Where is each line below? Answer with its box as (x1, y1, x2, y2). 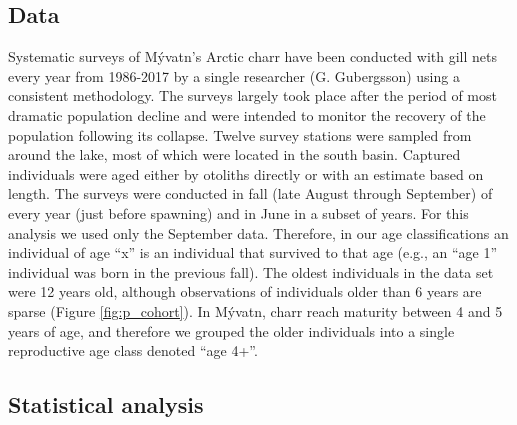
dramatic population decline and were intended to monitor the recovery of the (8, 104, 486, 125)
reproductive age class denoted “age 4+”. (8, 340, 258, 361)
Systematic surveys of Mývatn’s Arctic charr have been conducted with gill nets (8, 46, 497, 67)
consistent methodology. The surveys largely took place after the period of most (8, 85, 497, 106)
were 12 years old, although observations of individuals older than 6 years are (8, 281, 482, 302)
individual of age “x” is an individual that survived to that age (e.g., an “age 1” (8, 242, 498, 263)
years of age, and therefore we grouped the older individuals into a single (8, 320, 455, 341)
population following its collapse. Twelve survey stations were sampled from (8, 124, 472, 145)
